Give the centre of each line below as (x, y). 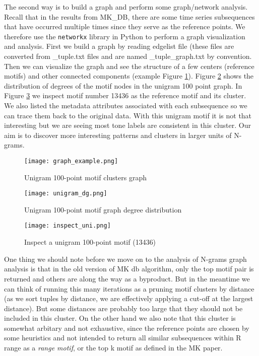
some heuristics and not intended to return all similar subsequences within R (123, 338)
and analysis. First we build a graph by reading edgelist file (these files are (119, 46)
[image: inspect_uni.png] (68, 226)
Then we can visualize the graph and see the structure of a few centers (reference (129, 66)
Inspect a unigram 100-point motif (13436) (90, 242)
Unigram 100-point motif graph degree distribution (103, 209)
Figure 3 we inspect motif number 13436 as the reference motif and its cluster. (125, 95)
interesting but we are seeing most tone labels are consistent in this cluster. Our (127, 125)
